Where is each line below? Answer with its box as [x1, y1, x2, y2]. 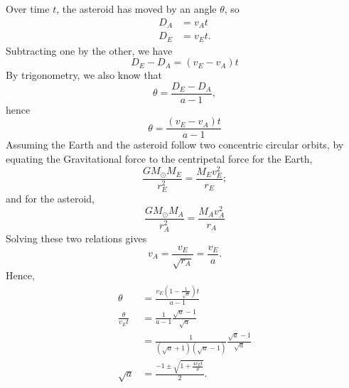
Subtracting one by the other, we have [6, 43, 173, 58]
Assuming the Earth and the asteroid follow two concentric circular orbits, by [6, 137, 344, 152]
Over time [6, 1, 50, 16]
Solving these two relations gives [6, 230, 147, 245]
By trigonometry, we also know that [6, 68, 163, 82]
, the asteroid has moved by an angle [56, 1, 217, 16]
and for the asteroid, [6, 191, 95, 205]
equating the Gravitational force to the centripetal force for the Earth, [6, 151, 313, 166]
